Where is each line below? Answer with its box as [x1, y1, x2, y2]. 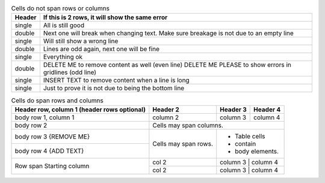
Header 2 [152, 105, 180, 114]
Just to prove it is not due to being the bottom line [43, 84, 185, 93]
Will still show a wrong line [43, 37, 119, 45]
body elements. [235, 147, 279, 155]
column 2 [152, 113, 179, 122]
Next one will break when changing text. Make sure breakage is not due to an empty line [43, 29, 294, 37]
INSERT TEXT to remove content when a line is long [43, 76, 190, 84]
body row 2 [14, 121, 48, 129]
